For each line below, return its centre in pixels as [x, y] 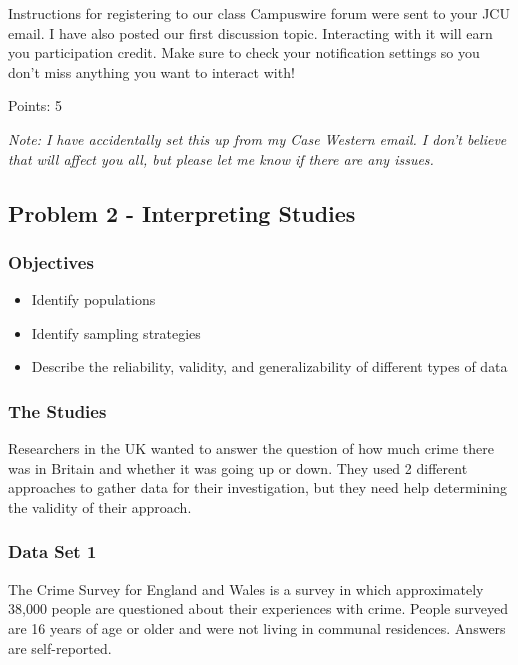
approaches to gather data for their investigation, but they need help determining [257, 487]
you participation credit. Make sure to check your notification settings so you [244, 52]
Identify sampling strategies [116, 332]
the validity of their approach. [100, 506]
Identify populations [93, 299]
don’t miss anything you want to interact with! [151, 71]
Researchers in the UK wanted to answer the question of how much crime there [251, 448]
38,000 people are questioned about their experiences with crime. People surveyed [258, 608]
